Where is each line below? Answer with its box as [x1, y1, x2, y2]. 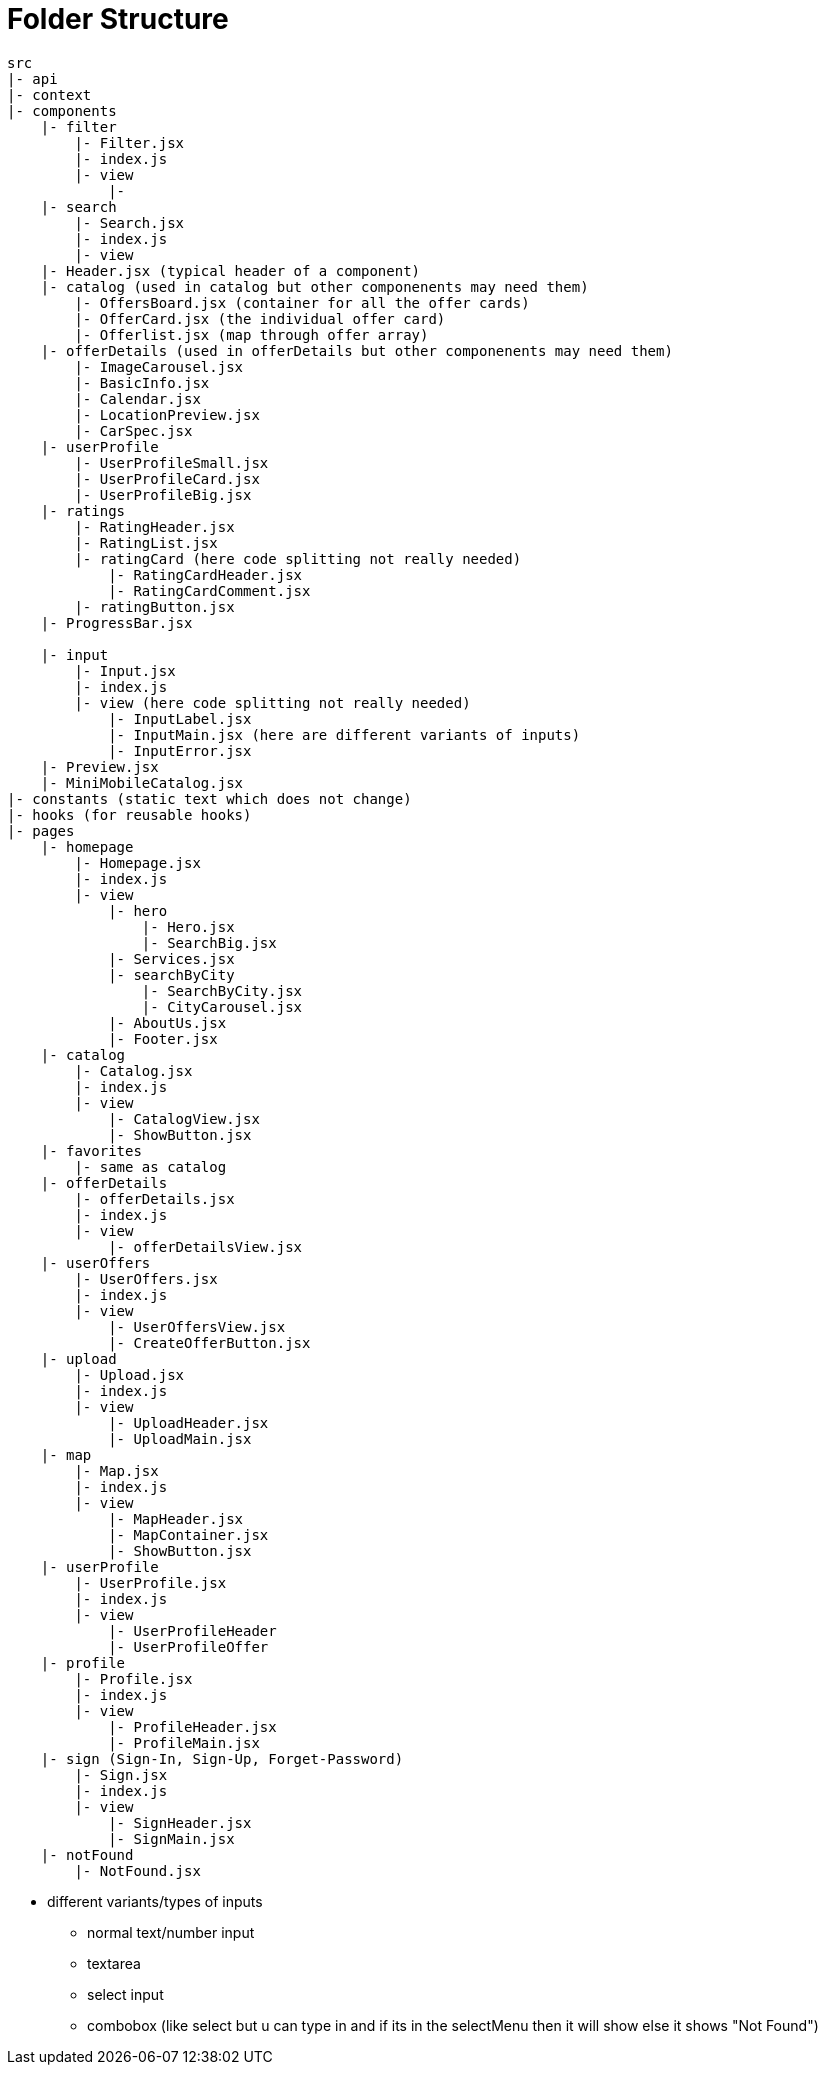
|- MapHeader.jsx [108, 1510, 244, 1527]
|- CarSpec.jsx [74, 422, 193, 439]
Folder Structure [7, 2, 229, 36]
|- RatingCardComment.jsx [108, 582, 311, 599]
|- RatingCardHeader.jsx [108, 566, 303, 583]
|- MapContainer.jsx [108, 1526, 269, 1543]
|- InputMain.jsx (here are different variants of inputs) [108, 726, 581, 743]
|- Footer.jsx [108, 1030, 218, 1047]
